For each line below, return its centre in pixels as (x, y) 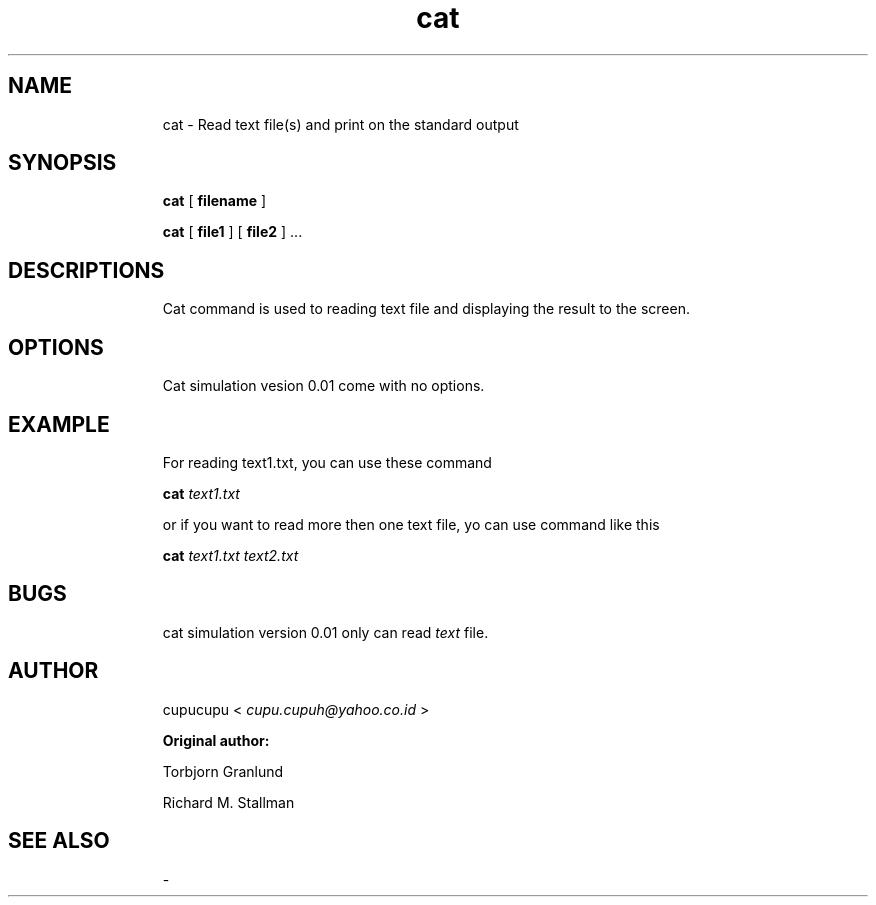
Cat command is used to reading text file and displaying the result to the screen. (426, 309)
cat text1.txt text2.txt (230, 555)
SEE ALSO (59, 841)
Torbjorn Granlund (223, 771)
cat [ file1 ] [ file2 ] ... (232, 232)
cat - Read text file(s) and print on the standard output (340, 124)
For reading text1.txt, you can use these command (327, 462)
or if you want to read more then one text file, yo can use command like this (411, 524)
